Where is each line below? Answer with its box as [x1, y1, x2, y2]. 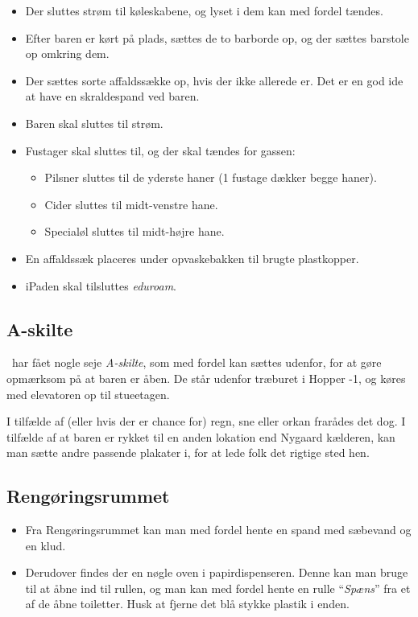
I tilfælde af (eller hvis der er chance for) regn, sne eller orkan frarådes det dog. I [6, 413, 406, 430]
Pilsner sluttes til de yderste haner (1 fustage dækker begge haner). [44, 169, 377, 186]
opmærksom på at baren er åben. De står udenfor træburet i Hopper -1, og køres [6, 369, 406, 386]
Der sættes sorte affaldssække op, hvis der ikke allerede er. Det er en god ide [25, 72, 404, 88]
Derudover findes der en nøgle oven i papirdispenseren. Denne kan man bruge [25, 564, 408, 581]
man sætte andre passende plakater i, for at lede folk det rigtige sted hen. [6, 444, 370, 461]
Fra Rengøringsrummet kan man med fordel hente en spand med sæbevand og [25, 521, 412, 538]
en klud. [25, 537, 66, 553]
